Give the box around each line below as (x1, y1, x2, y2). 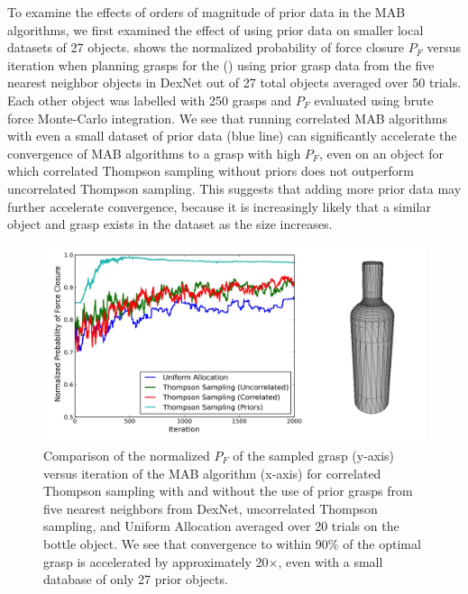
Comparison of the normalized (43, 445, 210, 464)
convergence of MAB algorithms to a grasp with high (7, 143, 301, 162)
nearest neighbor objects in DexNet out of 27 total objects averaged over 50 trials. (7, 73, 462, 92)
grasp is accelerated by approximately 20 (43, 552, 269, 571)
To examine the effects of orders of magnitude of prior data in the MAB (7, 3, 406, 21)
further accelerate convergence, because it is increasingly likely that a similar (7, 196, 431, 215)
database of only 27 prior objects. (43, 570, 228, 589)
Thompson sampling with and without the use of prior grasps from (43, 481, 413, 500)
